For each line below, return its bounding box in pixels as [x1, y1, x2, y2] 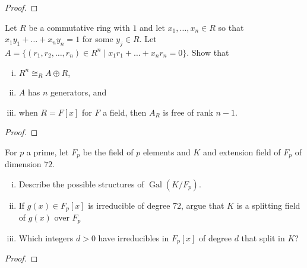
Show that [191, 46, 229, 58]
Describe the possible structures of [18, 178, 144, 190]
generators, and [50, 86, 107, 98]
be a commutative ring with [29, 21, 130, 33]
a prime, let [26, 145, 69, 158]
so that [218, 21, 244, 33]
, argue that [181, 199, 224, 211]
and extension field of [202, 145, 281, 158]
